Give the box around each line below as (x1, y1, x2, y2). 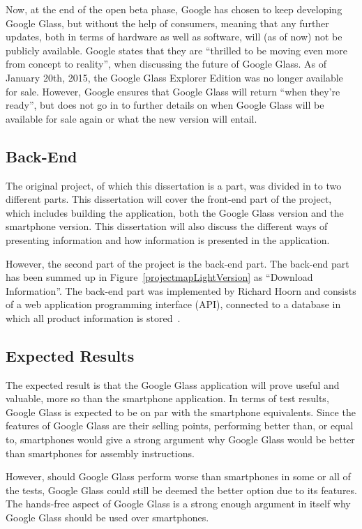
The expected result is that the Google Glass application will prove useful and (6, 377, 340, 392)
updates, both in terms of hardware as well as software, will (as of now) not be (6, 29, 342, 44)
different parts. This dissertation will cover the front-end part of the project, (6, 192, 332, 206)
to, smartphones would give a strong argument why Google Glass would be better (6, 432, 355, 447)
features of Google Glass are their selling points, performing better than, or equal (6, 418, 354, 433)
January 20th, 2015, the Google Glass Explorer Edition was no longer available (6, 70, 343, 84)
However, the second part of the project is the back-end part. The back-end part (6, 256, 349, 270)
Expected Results (6, 344, 135, 366)
